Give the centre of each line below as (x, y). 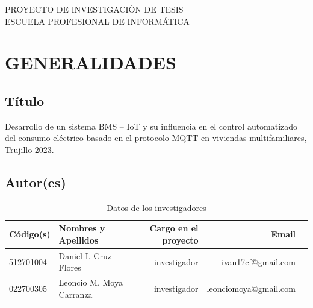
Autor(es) (36, 182)
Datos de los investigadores (156, 207)
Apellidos (79, 240)
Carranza (76, 294)
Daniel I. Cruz (85, 255)
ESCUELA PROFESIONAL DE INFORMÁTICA (97, 21)
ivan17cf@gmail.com (259, 261)
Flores (70, 267)
